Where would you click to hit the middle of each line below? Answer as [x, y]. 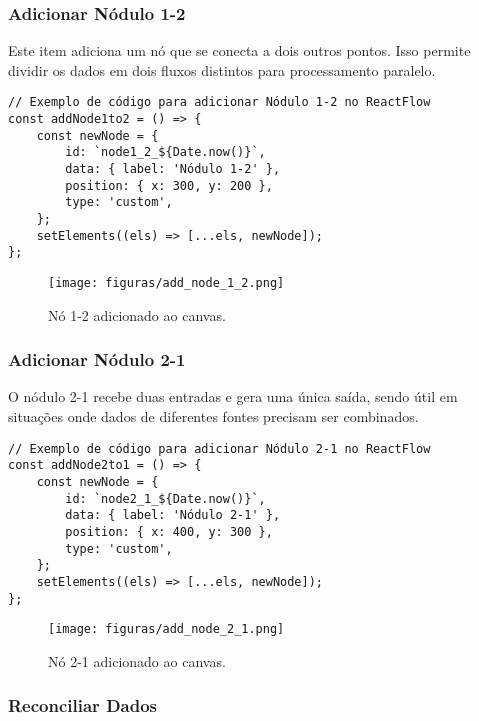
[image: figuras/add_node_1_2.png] [166, 282]
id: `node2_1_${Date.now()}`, [165, 498]
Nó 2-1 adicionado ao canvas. [137, 660]
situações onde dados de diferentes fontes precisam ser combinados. [213, 416]
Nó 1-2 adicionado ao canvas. [137, 314]
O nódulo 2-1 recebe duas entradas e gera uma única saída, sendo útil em [233, 396]
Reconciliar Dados [83, 705]
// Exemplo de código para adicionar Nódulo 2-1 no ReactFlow [219, 448]
